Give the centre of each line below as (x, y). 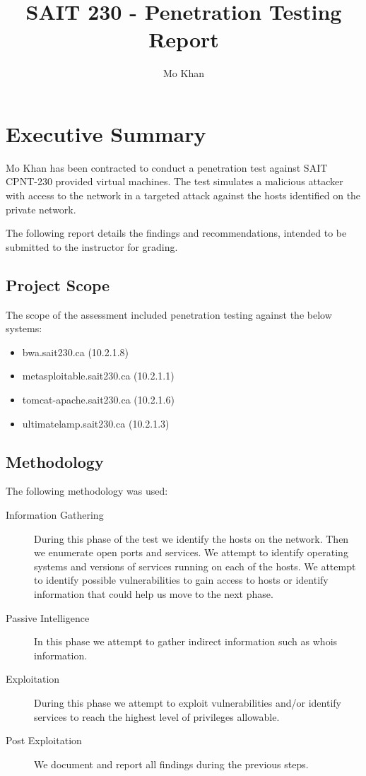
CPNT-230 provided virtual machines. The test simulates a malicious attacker (175, 181)
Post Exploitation (44, 740)
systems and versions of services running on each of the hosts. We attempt (195, 566)
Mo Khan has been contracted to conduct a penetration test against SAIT (167, 167)
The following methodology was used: (87, 491)
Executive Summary (106, 133)
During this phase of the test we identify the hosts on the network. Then (191, 538)
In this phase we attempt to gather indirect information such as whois (186, 641)
